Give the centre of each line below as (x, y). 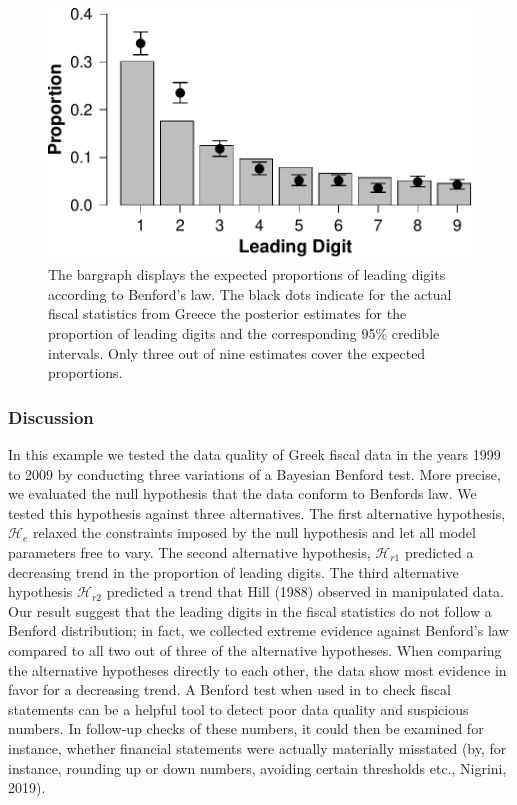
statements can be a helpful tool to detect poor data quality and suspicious (238, 708)
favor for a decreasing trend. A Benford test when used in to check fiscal (229, 689)
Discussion (51, 416)
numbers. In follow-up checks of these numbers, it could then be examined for (246, 728)
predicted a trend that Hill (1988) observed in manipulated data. (305, 591)
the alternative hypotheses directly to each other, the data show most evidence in (257, 669)
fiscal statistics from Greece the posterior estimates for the (227, 313)
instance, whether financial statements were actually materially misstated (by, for (257, 747)
